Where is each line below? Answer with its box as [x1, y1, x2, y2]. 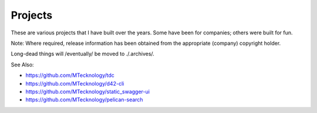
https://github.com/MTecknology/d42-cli [25, 80, 124, 87]
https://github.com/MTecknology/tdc [25, 72, 114, 79]
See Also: [11, 61, 35, 68]
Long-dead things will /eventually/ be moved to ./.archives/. [11, 50, 155, 58]
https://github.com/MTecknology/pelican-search [25, 96, 143, 103]
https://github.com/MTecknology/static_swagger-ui [25, 88, 150, 95]
